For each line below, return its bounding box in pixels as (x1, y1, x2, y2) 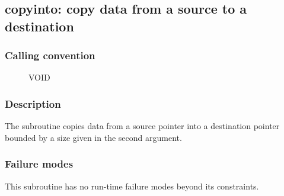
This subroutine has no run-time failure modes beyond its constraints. (5, 179, 259, 192)
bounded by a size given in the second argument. (5, 131, 182, 143)
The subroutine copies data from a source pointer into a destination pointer (5, 120, 280, 132)
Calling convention (5, 48, 95, 63)
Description (5, 96, 61, 111)
